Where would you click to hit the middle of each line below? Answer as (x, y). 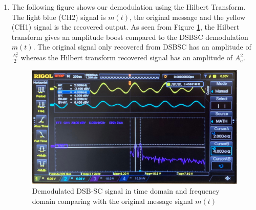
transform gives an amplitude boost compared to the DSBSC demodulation (130, 37)
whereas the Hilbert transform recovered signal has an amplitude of (127, 57)
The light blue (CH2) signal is (59, 17)
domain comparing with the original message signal (112, 201)
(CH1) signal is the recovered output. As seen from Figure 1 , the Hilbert (125, 27)
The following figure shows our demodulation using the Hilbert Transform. (129, 7)
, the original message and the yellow (188, 17)
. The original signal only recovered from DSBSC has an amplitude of (142, 47)
